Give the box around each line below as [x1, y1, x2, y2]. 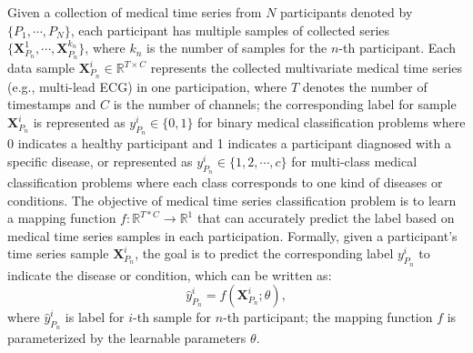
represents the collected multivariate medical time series [150, 58, 463, 77]
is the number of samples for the [146, 38, 327, 57]
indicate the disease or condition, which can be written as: [7, 265, 332, 284]
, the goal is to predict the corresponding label [135, 244, 394, 263]
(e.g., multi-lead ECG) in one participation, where [7, 76, 287, 96]
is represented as [33, 113, 126, 132]
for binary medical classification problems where [197, 113, 466, 132]
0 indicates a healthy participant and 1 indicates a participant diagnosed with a [7, 134, 452, 153]
